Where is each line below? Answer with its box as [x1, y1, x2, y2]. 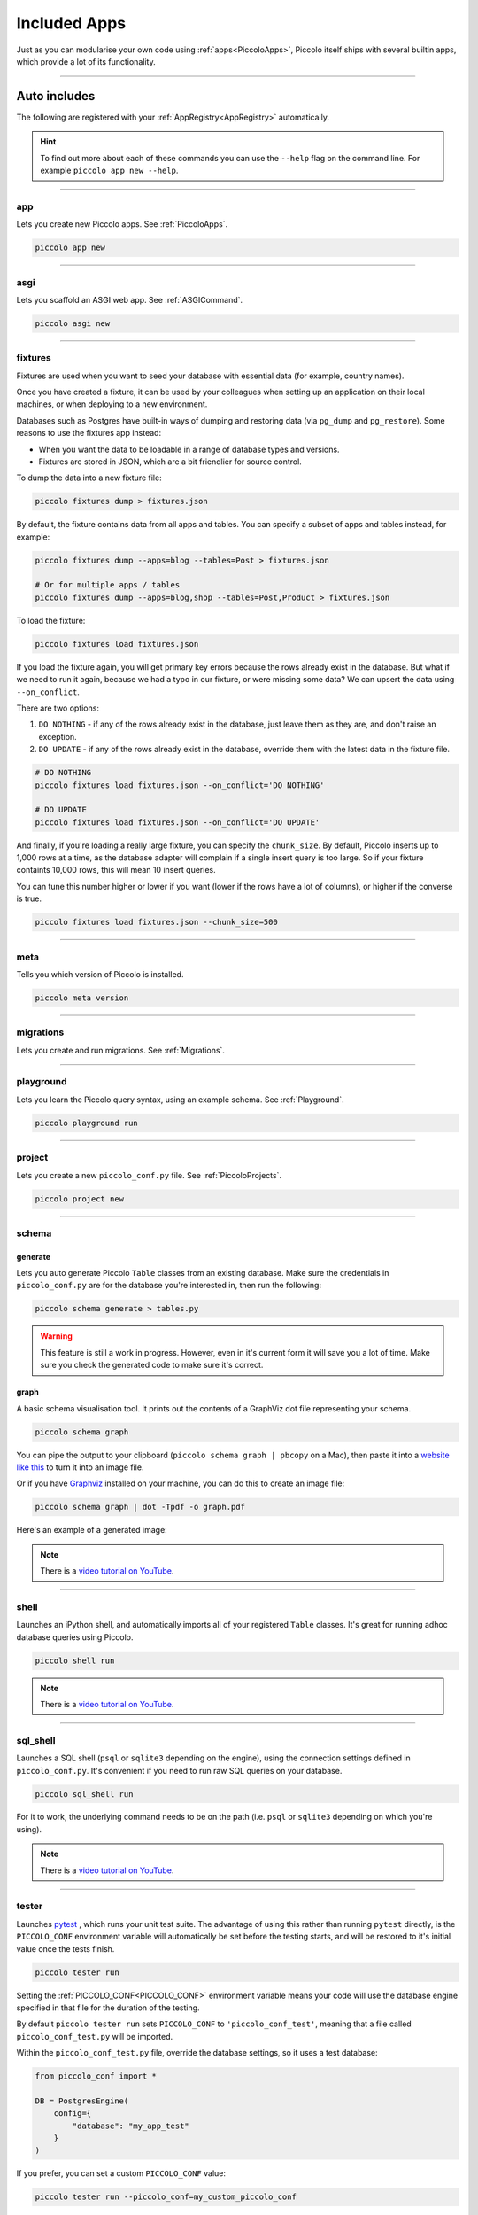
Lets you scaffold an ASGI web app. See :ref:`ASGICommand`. [16, 294, 243, 305]
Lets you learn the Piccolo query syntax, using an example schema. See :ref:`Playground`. [16, 1094, 344, 1105]
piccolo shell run [35, 1655, 115, 1666]
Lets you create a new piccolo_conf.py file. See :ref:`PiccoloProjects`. [16, 1170, 282, 1180]
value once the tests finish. [16, 1943, 115, 1954]
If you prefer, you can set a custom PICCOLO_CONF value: [16, 2168, 226, 2179]
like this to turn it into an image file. [16, 1462, 144, 1473]
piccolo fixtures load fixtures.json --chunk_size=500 [35, 917, 278, 928]
